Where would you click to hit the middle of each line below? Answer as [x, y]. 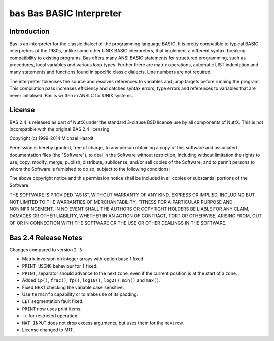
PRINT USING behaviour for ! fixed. [60, 266]
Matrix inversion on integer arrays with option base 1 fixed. [83, 259]
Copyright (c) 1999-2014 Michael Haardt [52, 138]
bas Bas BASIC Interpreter [65, 13]
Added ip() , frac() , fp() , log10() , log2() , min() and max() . [91, 280]
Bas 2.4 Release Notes [46, 237]
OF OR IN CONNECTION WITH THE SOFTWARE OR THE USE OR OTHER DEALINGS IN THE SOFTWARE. [118, 223]
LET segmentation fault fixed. [53, 301]
